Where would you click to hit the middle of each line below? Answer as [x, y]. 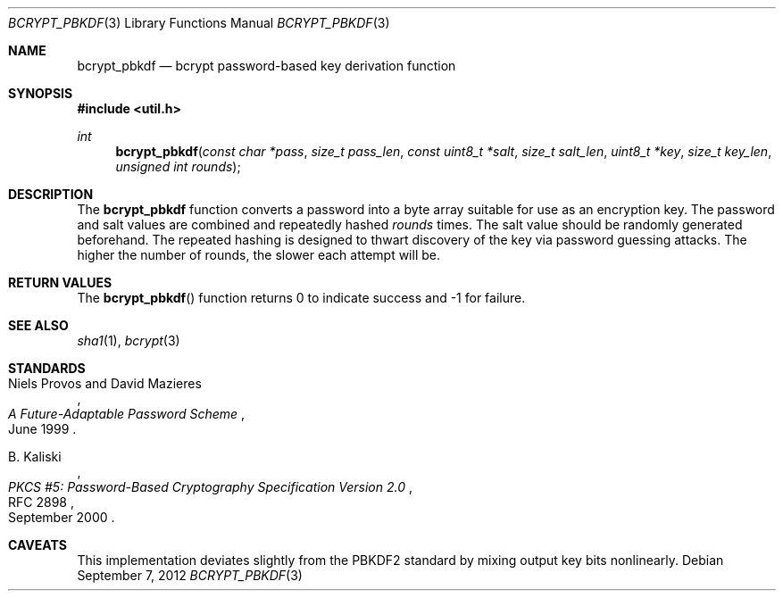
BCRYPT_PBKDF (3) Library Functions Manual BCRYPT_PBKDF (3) [199, 23]
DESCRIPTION [51, 194]
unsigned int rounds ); [178, 166]
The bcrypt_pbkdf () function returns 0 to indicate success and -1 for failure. [301, 298]
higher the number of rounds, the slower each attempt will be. [258, 255]
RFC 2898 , [41, 502]
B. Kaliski [35, 457]
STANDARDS [47, 368]
